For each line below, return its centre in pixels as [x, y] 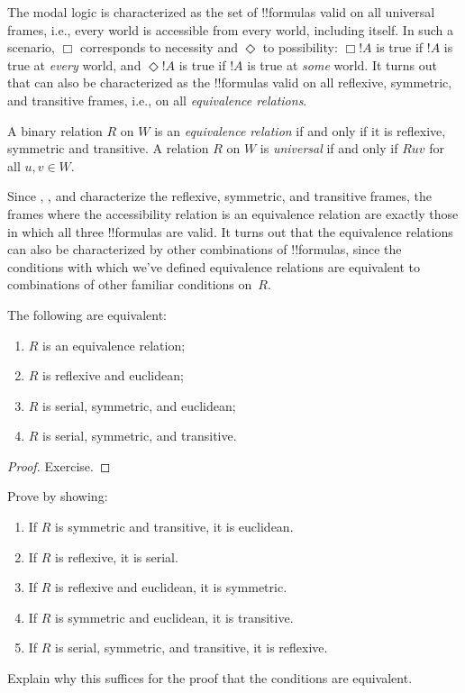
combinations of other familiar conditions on [130, 284]
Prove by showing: [58, 496]
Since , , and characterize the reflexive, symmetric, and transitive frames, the [219, 196]
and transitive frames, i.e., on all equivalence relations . [157, 100]
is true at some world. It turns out [342, 64]
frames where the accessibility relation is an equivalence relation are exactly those [233, 213]
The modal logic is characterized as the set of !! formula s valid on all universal [221, 12]
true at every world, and [74, 64]
